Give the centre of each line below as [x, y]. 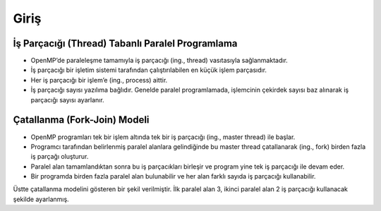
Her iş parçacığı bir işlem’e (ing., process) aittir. [99, 80]
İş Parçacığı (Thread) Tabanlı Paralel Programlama [125, 43]
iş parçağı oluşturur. [60, 157]
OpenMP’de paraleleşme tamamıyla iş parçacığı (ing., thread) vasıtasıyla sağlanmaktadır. [159, 61]
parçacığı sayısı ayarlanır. [68, 100]
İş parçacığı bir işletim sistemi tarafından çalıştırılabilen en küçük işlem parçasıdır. [149, 70]
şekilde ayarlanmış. [41, 199]
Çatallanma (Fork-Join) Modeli [81, 120]
